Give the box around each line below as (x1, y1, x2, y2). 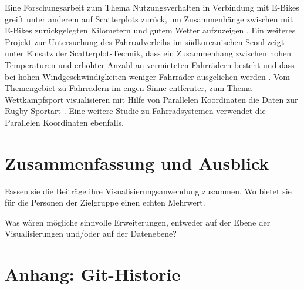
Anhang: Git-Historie (5, 262, 181, 286)
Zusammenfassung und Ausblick (5, 150, 269, 174)
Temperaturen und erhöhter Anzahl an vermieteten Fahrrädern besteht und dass (5, 58, 295, 70)
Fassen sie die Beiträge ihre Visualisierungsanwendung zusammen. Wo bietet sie (5, 184, 292, 197)
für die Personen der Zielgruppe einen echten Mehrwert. (5, 196, 205, 209)
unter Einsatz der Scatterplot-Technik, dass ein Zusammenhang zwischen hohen (5, 47, 291, 59)
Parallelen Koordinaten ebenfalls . (5, 116, 124, 128)
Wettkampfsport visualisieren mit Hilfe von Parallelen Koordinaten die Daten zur (5, 93, 298, 105)
